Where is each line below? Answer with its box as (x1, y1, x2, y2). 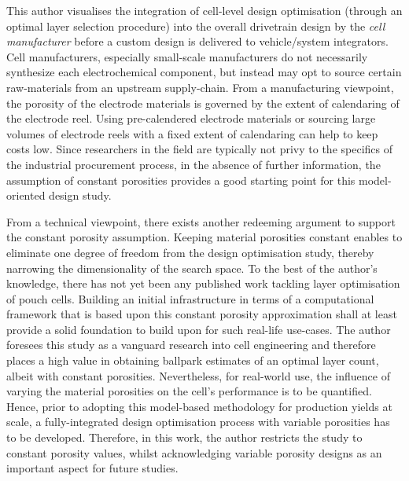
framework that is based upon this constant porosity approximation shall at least (6, 306, 397, 322)
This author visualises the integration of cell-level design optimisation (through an (6, 2, 403, 18)
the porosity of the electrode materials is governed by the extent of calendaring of (6, 94, 400, 111)
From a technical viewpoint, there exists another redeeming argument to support (6, 213, 396, 229)
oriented (6, 187, 46, 204)
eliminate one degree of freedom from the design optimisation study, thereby (6, 244, 374, 260)
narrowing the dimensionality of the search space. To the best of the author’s (6, 259, 378, 276)
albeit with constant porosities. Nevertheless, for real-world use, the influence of (6, 367, 390, 384)
